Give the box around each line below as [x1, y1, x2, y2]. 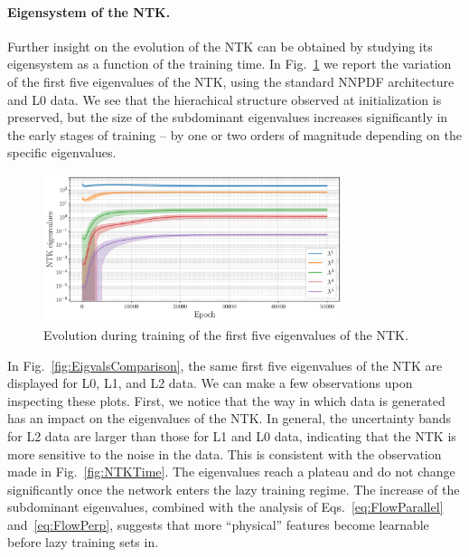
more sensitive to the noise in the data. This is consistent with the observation [7, 444, 442, 463]
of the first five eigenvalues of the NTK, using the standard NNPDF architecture [7, 71, 455, 90]
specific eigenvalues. [7, 143, 117, 162]
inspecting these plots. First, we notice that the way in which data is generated [7, 391, 446, 410]
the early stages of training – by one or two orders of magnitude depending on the [7, 125, 462, 144]
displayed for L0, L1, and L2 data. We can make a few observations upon [7, 373, 413, 392]
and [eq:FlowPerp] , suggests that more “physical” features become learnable [7, 515, 429, 533]
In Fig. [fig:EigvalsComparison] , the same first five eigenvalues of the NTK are [7, 355, 443, 374]
